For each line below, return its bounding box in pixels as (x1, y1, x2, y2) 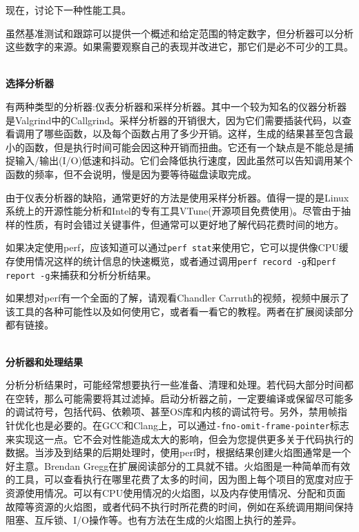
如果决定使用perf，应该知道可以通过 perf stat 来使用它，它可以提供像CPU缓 (6, 240, 349, 255)
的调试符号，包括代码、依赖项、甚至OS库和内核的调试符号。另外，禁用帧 (6, 404, 338, 419)
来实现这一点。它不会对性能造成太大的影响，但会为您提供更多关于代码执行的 (6, 431, 353, 446)
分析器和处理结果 (6, 354, 83, 368)
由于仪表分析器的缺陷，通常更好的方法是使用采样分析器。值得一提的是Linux (6, 190, 349, 204)
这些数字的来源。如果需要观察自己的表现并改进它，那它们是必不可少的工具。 (6, 39, 353, 54)
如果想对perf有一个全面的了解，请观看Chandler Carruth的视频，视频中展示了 (6, 290, 349, 305)
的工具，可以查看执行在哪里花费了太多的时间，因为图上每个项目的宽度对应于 (6, 472, 353, 486)
